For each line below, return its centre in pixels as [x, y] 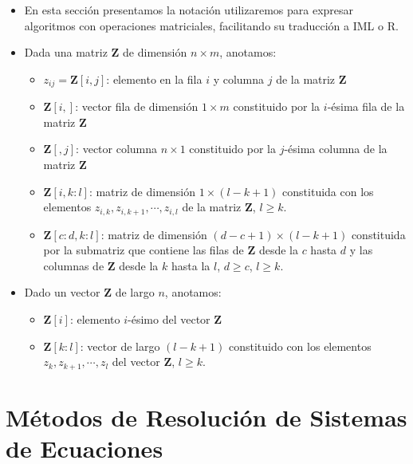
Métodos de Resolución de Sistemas [206, 417]
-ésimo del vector [169, 319]
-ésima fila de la [366, 106]
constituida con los [328, 191]
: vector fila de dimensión [137, 106]
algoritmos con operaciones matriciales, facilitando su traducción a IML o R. [211, 25]
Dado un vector [62, 292]
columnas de [74, 265]
